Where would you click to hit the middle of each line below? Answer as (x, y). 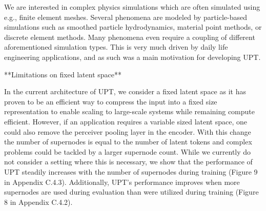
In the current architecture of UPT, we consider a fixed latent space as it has (125, 91)
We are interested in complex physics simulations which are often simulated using (132, 7)
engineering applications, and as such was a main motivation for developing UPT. (132, 57)
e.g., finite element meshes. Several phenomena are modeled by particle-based (126, 17)
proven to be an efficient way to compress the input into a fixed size (111, 101)
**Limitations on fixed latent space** (63, 74)
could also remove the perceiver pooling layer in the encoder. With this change (128, 131)
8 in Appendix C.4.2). (38, 202)
